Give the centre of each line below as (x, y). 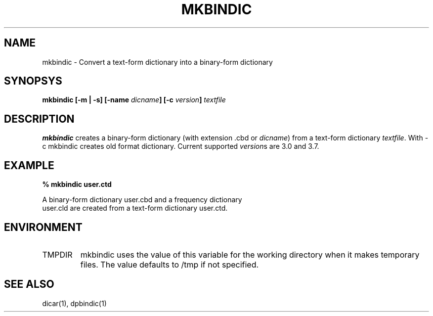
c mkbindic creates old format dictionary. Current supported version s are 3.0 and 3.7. (181, 146)
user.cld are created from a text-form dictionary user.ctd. (135, 208)
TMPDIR (57, 254)
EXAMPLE (29, 165)
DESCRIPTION (39, 119)
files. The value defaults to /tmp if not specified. (170, 264)
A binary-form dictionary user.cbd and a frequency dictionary (142, 200)
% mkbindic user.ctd (77, 184)
